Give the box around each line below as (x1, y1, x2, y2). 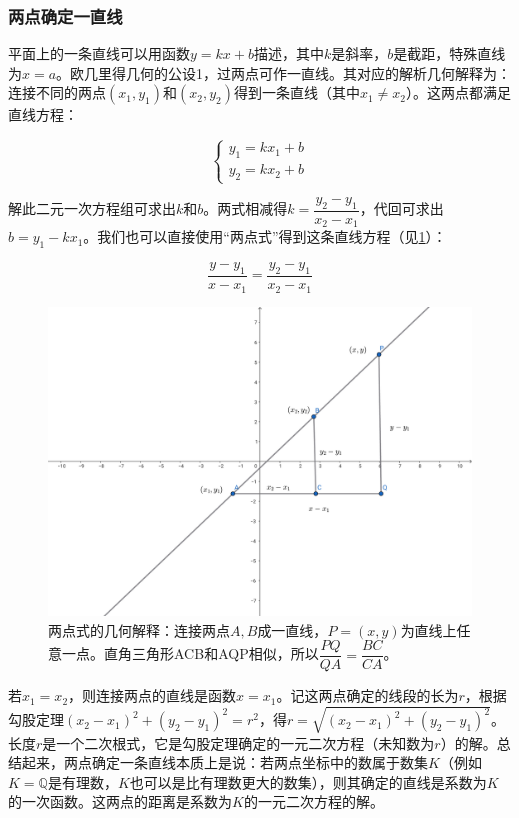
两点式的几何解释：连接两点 (48, 619, 230, 640)
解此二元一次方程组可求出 (8, 198, 176, 219)
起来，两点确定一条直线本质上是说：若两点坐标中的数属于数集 (21, 752, 428, 773)
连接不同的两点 (8, 82, 106, 103)
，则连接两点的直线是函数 (68, 685, 237, 706)
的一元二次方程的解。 (243, 791, 384, 812)
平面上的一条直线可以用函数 (8, 43, 190, 64)
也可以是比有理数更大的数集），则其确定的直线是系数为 (129, 771, 487, 792)
